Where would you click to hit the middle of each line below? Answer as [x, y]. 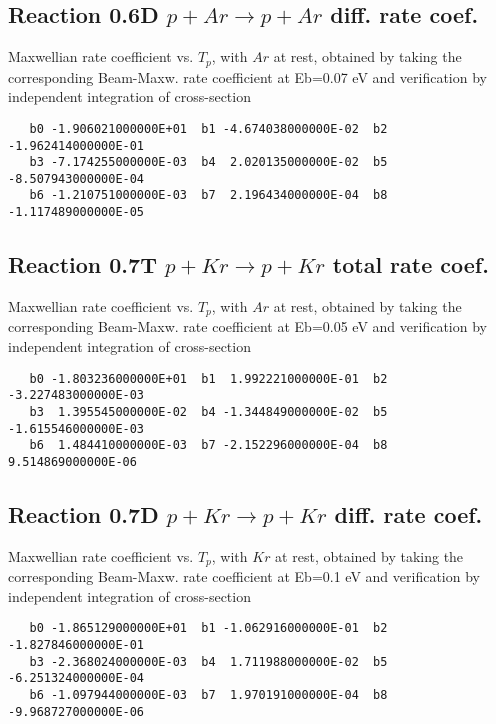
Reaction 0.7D [83, 513]
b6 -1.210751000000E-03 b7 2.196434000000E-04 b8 [208, 195]
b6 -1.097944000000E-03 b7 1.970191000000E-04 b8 [208, 695]
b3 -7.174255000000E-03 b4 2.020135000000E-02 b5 [208, 162]
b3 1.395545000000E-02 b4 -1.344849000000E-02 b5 [208, 411]
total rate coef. [410, 264]
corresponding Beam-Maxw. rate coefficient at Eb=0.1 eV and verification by [244, 576]
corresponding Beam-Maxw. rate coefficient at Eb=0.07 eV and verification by [247, 76]
